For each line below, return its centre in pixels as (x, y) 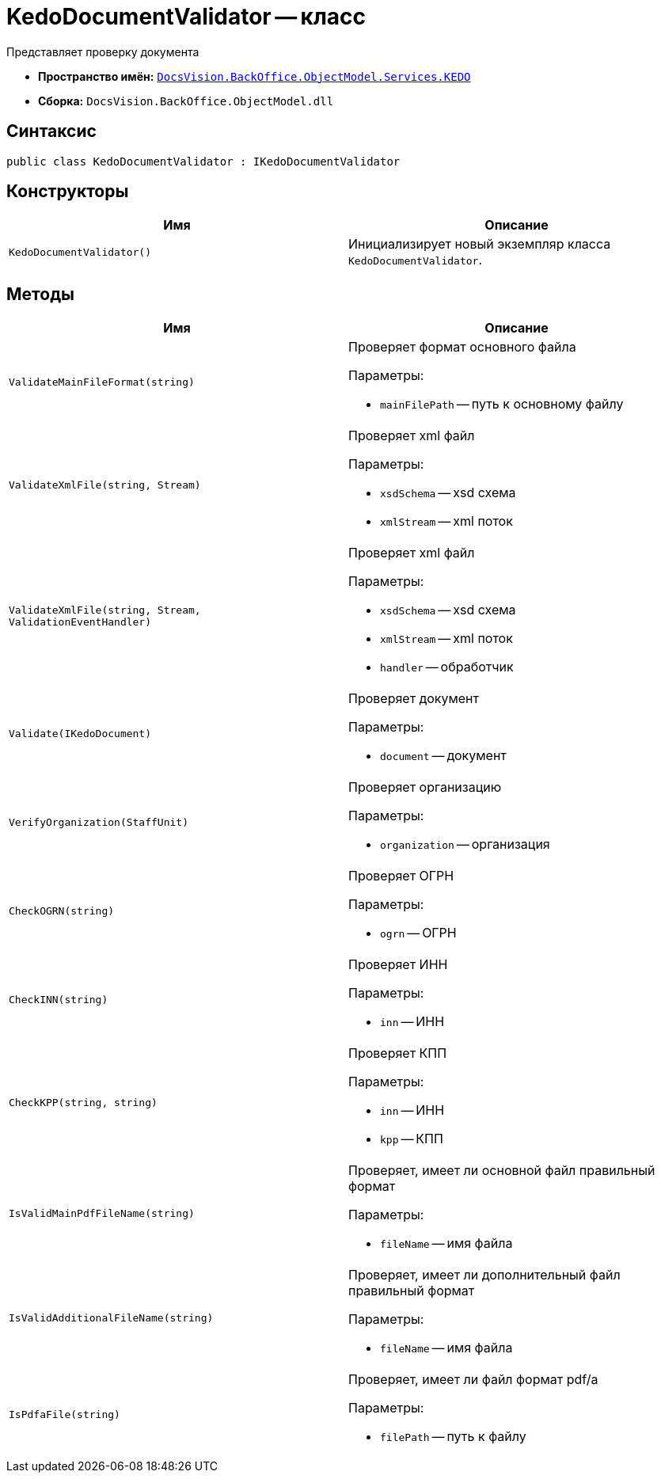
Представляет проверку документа (103, 51)
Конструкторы (68, 192)
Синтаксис (51, 131)
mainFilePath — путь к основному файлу (502, 404)
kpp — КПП (412, 1139)
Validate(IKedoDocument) (80, 733)
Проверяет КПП (398, 1053)
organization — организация (465, 844)
